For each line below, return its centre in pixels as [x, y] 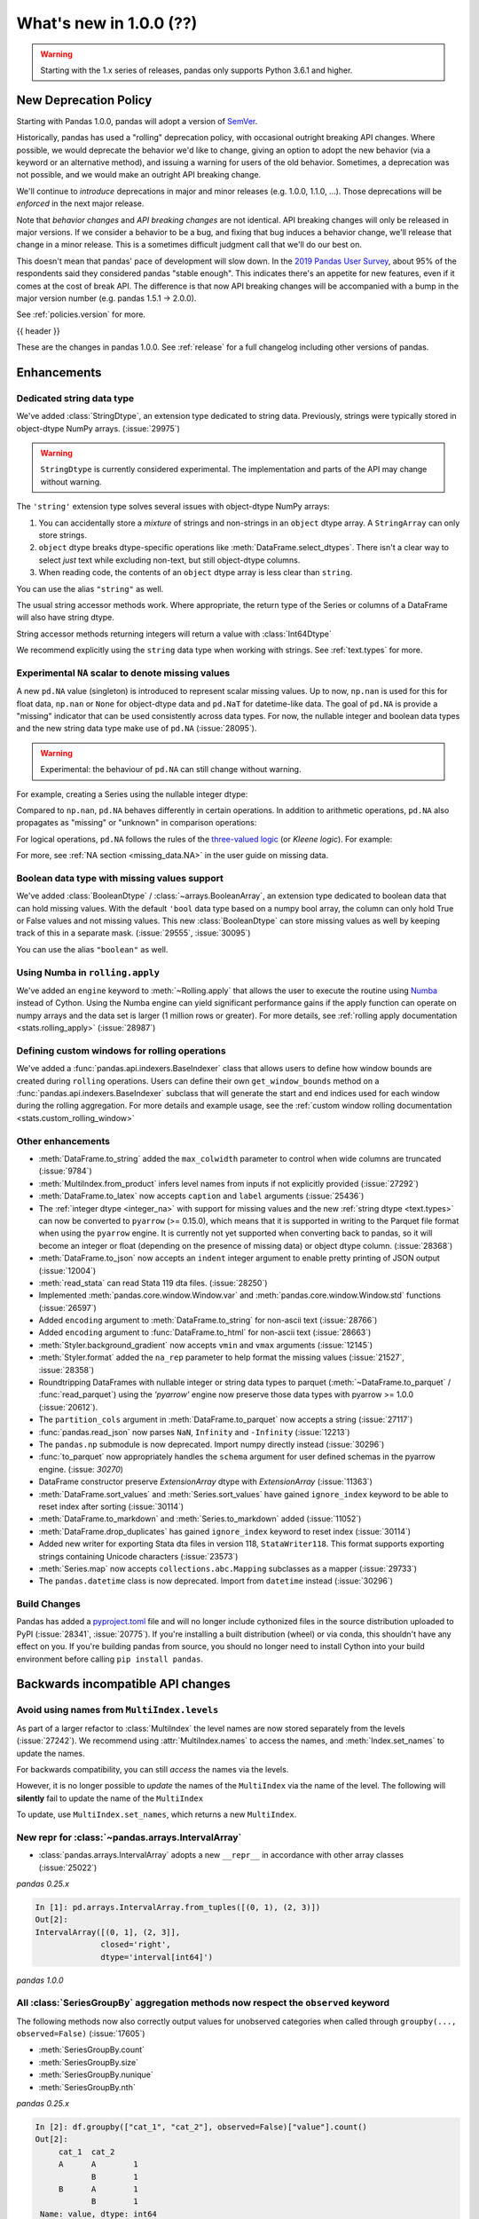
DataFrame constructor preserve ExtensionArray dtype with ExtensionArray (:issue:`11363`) [205, 1481]
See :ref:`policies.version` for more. [81, 314]
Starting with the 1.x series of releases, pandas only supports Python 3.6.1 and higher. [196, 70]
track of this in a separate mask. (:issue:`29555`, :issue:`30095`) [133, 933]
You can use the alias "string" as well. [90, 588]
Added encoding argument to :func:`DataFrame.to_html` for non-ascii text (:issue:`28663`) [205, 1332]
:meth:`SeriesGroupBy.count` [92, 2049]
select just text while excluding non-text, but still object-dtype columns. [169, 560]
